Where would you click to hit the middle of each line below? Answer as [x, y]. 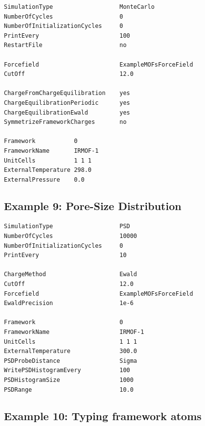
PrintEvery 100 [67, 35]
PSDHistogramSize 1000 [69, 380]
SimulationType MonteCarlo [79, 7]
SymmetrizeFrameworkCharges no [65, 122]
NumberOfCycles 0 [64, 16]
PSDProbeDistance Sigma [71, 361]
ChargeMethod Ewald [71, 274]
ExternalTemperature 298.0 [48, 170]
